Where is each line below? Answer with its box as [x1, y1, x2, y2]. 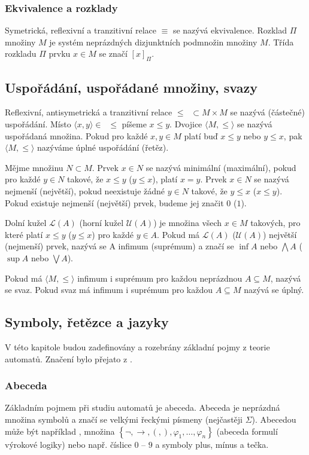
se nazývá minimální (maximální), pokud [146, 161, 296, 173]
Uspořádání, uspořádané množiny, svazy [5, 78, 257, 96]
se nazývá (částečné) [230, 106, 305, 118]
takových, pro [250, 216, 301, 229]
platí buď [184, 129, 218, 142]
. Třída [268, 35, 294, 48]
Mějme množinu [5, 161, 63, 173]
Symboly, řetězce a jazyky [5, 313, 169, 331]
